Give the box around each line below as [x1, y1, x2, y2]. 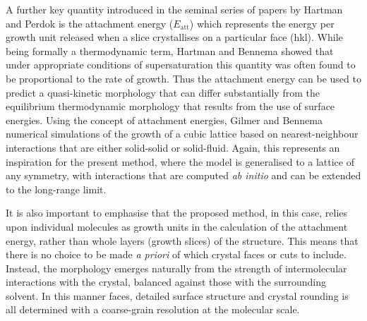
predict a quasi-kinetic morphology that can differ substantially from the [6, 85, 320, 99]
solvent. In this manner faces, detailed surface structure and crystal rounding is [6, 288, 349, 303]
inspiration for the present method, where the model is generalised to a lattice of [6, 154, 354, 169]
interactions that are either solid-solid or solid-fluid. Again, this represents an [6, 140, 340, 155]
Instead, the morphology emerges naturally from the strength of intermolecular [6, 260, 347, 275]
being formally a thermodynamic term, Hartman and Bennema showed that [6, 43, 334, 58]
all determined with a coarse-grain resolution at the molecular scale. [6, 302, 300, 317]
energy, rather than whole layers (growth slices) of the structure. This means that [6, 233, 359, 248]
